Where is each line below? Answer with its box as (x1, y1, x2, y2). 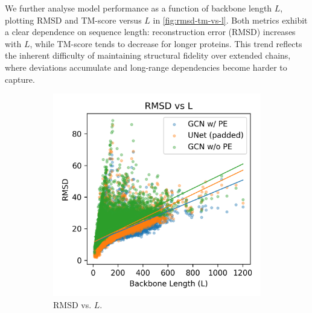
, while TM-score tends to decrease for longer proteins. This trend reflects (30, 37, 302, 50)
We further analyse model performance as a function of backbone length (5, 2, 272, 14)
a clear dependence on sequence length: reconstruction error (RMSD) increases (5, 25, 296, 38)
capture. (5, 73, 35, 85)
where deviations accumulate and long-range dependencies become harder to (5, 60, 287, 73)
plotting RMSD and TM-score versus (5, 13, 142, 26)
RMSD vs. (53, 298, 92, 311)
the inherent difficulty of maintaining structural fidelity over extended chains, (5, 49, 291, 62)
